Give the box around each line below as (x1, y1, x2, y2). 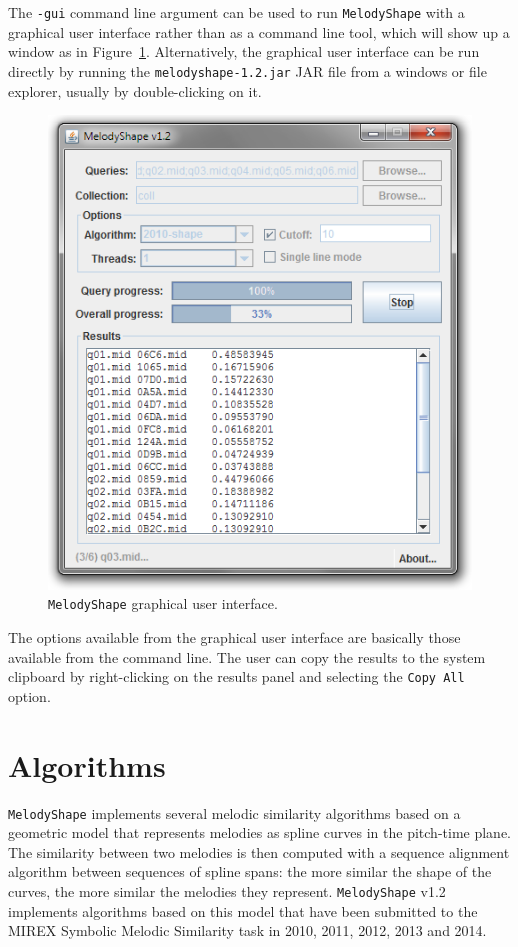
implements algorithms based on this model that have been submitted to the (8, 900, 478, 921)
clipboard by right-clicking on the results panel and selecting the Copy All (8, 666, 465, 687)
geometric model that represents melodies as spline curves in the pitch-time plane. (8, 822, 512, 843)
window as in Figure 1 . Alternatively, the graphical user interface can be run (8, 41, 480, 62)
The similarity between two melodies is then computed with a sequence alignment (8, 841, 510, 862)
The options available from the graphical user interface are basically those (8, 627, 461, 647)
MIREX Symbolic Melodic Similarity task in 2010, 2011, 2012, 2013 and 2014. (8, 920, 487, 941)
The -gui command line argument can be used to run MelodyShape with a (8, 2, 465, 22)
